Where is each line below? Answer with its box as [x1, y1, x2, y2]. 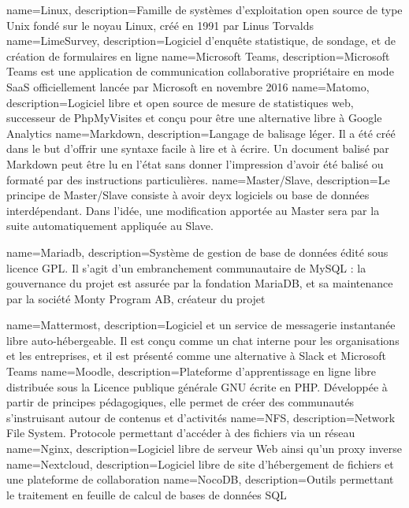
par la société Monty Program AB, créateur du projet [6, 290, 266, 306]
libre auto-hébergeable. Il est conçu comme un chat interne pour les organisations [6, 332, 400, 348]
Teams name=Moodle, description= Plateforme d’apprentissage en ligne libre [6, 363, 376, 380]
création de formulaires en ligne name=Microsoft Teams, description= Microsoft [6, 47, 390, 64]
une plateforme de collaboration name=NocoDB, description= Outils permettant [6, 471, 394, 488]
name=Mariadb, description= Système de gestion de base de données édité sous [6, 243, 389, 260]
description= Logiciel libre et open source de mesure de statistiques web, [6, 94, 354, 110]
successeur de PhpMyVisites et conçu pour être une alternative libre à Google [6, 109, 382, 126]
